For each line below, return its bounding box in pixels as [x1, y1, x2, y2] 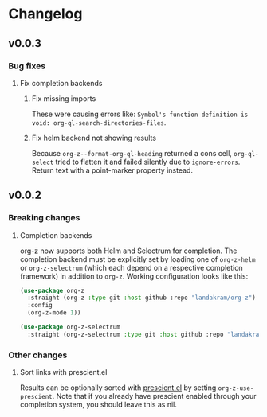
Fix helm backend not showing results [31, 133, 157, 142]
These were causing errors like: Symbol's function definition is [31, 109, 249, 119]
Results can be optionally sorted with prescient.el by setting [19, 383, 217, 392]
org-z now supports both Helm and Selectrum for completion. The [19, 246, 238, 255]
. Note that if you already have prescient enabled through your [52, 392, 257, 401]
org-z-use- [218, 384, 254, 392]
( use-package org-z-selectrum [19, 323, 121, 331]
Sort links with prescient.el [19, 368, 108, 377]
